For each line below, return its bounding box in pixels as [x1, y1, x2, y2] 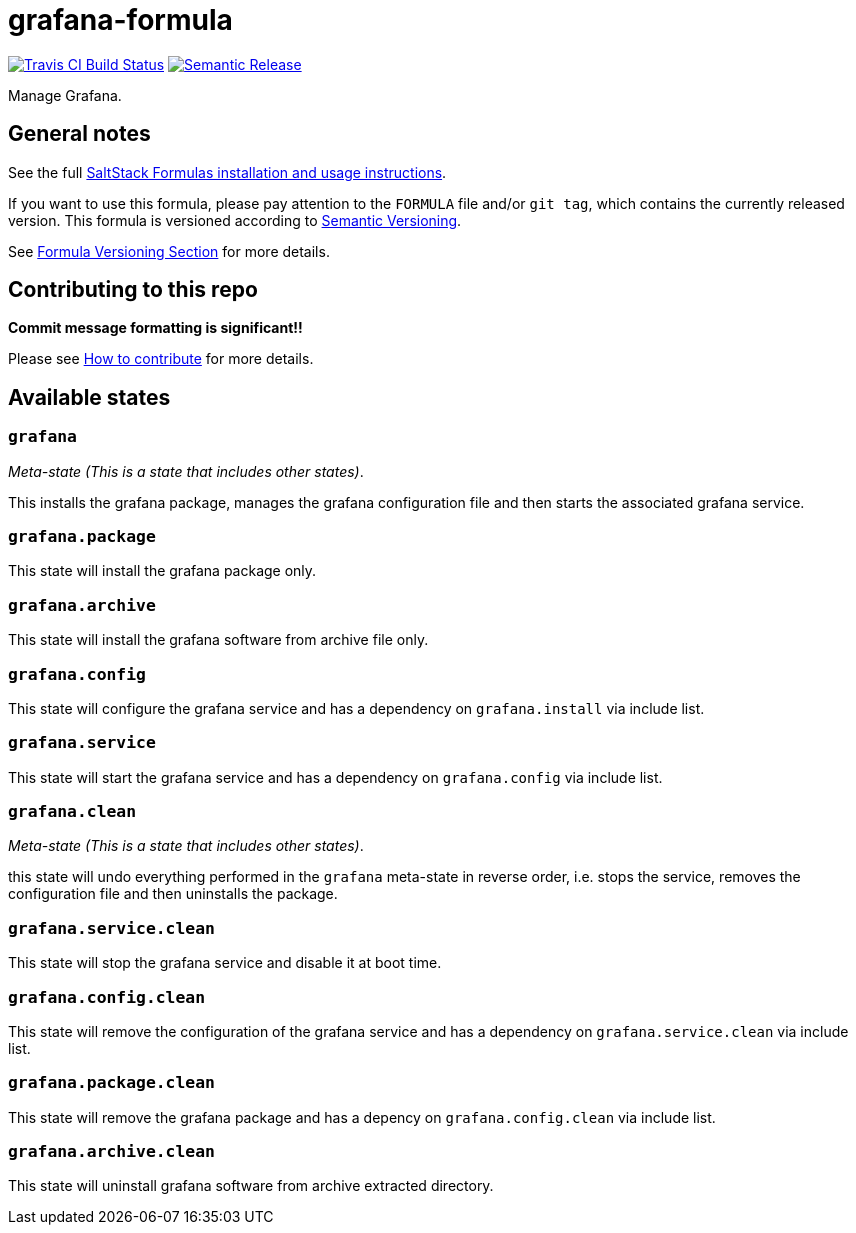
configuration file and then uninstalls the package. [8, 885, 338, 903]
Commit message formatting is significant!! [8, 319, 303, 337]
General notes [8, 121, 151, 147]
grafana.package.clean [8, 1073, 215, 1093]
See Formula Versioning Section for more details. [8, 242, 330, 260]
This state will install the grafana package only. [8, 562, 317, 580]
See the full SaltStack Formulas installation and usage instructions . [8, 163, 447, 181]
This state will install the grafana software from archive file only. [8, 631, 429, 649]
